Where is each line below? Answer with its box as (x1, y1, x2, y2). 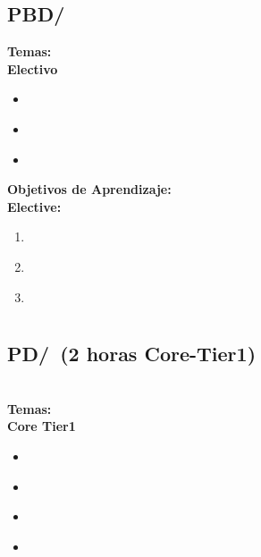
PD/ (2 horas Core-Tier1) (7, 340, 257, 367)
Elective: (7, 197, 62, 215)
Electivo (7, 59, 58, 78)
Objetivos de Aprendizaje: (7, 180, 172, 198)
